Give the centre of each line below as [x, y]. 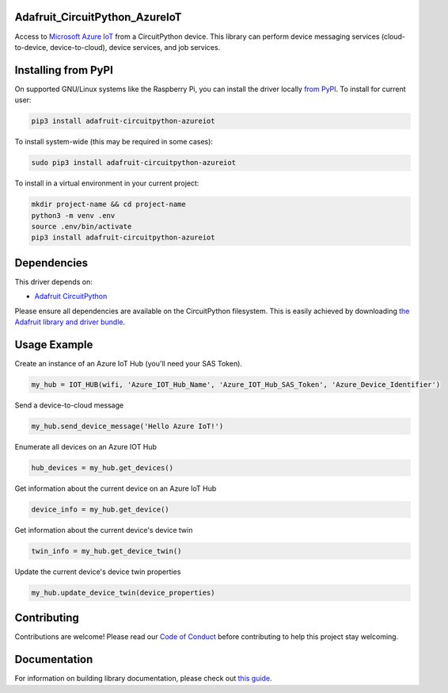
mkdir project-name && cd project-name [108, 205]
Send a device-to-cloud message [69, 405]
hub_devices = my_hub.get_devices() [103, 467]
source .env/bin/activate [82, 226]
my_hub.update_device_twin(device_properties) [123, 592]
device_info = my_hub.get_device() [100, 509]
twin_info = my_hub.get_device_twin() [106, 551]
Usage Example [54, 345]
